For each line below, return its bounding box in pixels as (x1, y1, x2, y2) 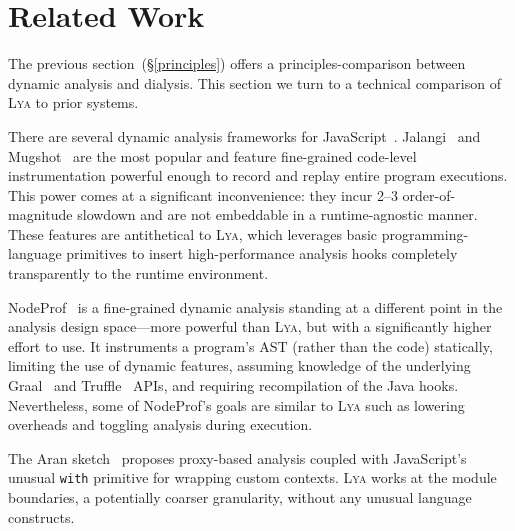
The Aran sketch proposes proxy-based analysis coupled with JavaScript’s (8, 447, 467, 468)
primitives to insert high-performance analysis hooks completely (66, 243, 458, 264)
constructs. (8, 506, 75, 527)
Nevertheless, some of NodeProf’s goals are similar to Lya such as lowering (8, 394, 465, 415)
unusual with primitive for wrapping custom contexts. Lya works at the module (8, 467, 497, 488)
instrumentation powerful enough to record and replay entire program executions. (8, 165, 508, 186)
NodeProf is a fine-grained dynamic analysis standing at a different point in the (8, 296, 503, 317)
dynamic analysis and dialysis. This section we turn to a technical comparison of (8, 72, 501, 93)
